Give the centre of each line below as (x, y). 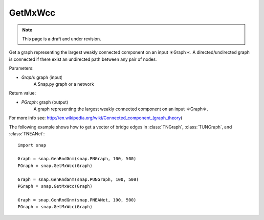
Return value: (22, 93)
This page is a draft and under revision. (62, 39)
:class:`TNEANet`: (27, 134)
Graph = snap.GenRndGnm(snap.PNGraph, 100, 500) (77, 159)
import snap (32, 145)
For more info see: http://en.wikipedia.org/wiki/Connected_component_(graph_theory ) (96, 118)
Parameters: (21, 68)
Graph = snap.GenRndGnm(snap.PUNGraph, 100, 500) (78, 179)
